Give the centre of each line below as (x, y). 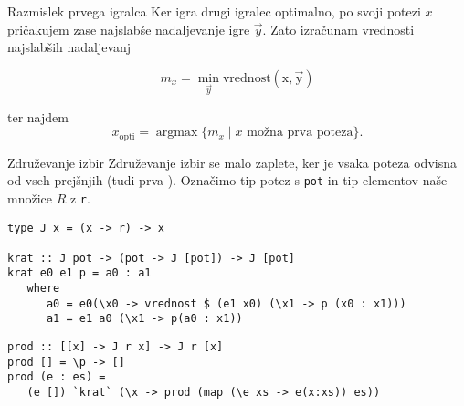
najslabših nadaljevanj (69, 47)
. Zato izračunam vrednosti (338, 29)
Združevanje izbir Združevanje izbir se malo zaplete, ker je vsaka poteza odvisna (232, 162)
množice (30, 198)
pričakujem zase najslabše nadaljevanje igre (129, 29)
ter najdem (38, 116)
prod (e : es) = (57, 377)
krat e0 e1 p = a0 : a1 (79, 273)
